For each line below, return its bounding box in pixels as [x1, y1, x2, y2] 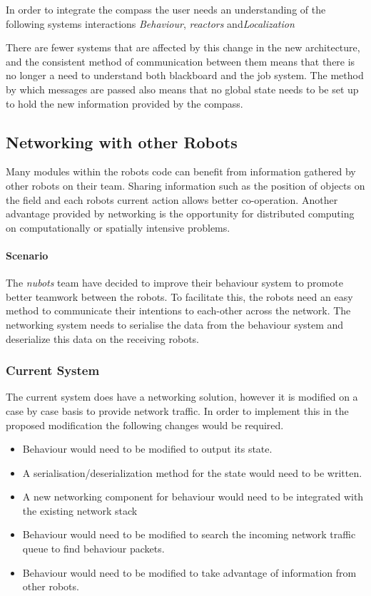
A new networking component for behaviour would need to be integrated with [22, 489, 364, 504]
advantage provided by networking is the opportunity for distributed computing [6, 206, 355, 221]
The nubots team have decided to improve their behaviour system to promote [6, 275, 343, 290]
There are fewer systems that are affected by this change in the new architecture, [6, 40, 360, 55]
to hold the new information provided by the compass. [6, 96, 243, 111]
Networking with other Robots [6, 130, 238, 153]
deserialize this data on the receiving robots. [6, 331, 200, 346]
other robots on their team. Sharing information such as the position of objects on [6, 178, 365, 192]
